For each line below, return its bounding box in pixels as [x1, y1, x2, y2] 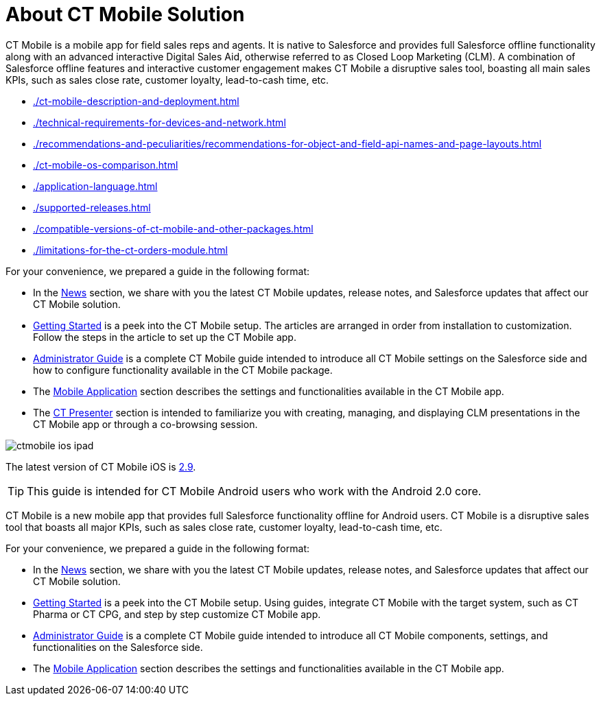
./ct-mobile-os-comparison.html [33, 158, 178, 171]
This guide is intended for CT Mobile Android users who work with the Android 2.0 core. [27, 484, 482, 498]
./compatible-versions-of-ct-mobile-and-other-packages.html [33, 222, 314, 235]
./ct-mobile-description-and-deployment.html [33, 95, 239, 107]
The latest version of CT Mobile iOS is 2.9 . [5, 460, 196, 473]
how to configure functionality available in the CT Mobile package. [33, 364, 333, 376]
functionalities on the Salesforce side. [33, 641, 203, 653]
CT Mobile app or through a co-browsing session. [33, 418, 258, 430]
